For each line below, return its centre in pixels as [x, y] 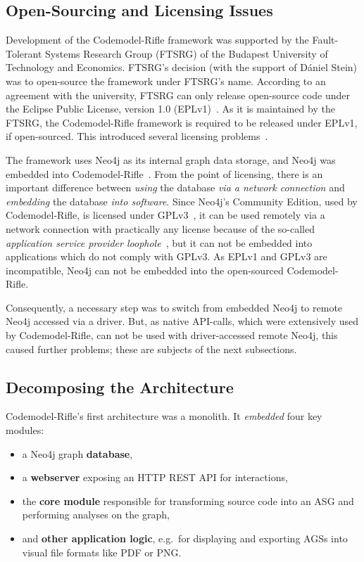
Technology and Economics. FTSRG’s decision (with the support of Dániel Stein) [182, 67]
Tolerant [24, 53]
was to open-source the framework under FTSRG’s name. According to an [166, 81]
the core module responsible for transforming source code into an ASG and [188, 500]
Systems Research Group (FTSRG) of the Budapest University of [187, 53]
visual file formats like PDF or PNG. [102, 552]
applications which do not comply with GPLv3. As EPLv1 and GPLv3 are [167, 256]
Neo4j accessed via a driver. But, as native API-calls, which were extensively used [182, 321]
